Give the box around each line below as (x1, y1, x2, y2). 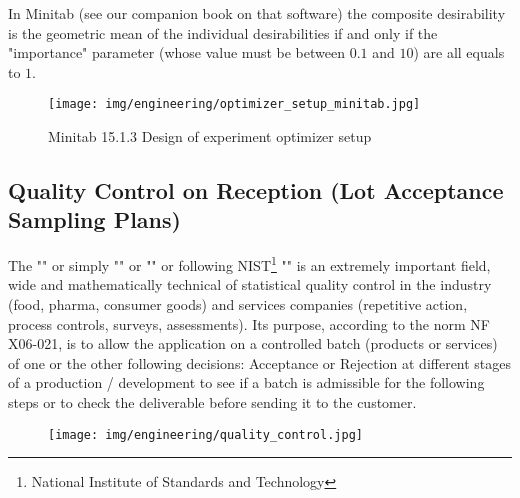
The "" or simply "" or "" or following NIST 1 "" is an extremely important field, (8, 252, 491, 275)
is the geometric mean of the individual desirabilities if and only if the (8, 22, 438, 43)
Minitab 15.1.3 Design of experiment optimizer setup (48, 126, 372, 147)
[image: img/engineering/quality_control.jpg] (48, 427, 363, 442)
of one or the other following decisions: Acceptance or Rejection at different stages (8, 352, 512, 373)
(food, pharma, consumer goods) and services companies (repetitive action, (8, 294, 468, 315)
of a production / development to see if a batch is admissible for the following (8, 372, 485, 393)
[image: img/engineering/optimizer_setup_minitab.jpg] (48, 97, 421, 112)
